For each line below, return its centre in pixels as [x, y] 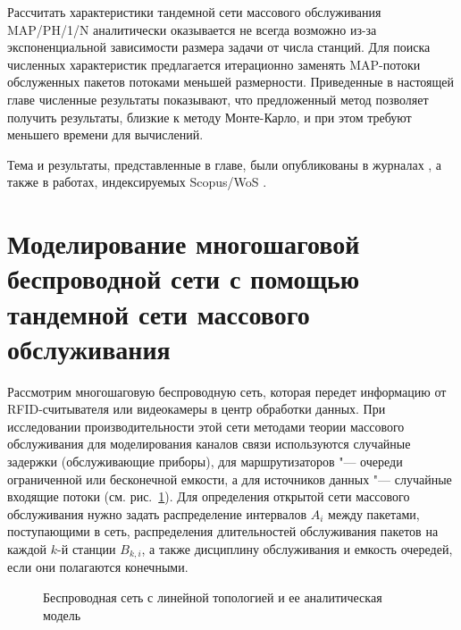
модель [62, 614]
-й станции [87, 548]
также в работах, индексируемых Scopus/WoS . [137, 182]
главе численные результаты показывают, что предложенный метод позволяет [218, 99]
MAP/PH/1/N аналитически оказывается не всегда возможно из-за [192, 29]
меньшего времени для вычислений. [105, 134]
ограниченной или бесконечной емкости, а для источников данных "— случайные [230, 479]
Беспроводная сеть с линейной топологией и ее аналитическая [213, 597]
